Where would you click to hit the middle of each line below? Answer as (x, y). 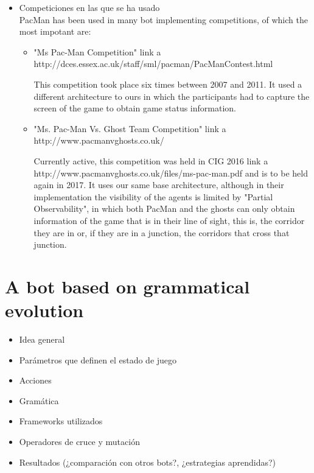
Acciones (35, 380)
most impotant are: (55, 31)
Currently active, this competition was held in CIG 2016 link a (151, 160)
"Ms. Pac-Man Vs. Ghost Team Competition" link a (130, 128)
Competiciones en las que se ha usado (89, 7)
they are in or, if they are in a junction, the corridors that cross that (162, 232)
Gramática (39, 400)
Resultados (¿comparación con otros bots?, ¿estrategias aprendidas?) (148, 462)
